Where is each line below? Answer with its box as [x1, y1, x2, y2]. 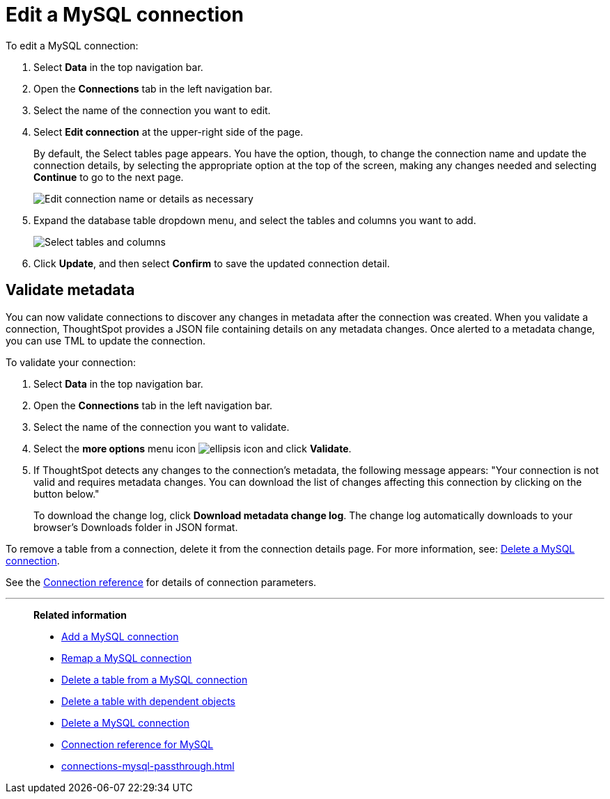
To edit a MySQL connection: [6, 39, 139, 52]
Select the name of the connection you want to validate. [33, 420, 290, 433]
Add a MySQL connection [61, 630, 179, 642]
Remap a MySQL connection [61, 651, 192, 664]
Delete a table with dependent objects [61, 695, 235, 707]
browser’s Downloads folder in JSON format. [33, 521, 238, 533]
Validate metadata [6, 281, 135, 299]
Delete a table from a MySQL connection [61, 673, 248, 686]
